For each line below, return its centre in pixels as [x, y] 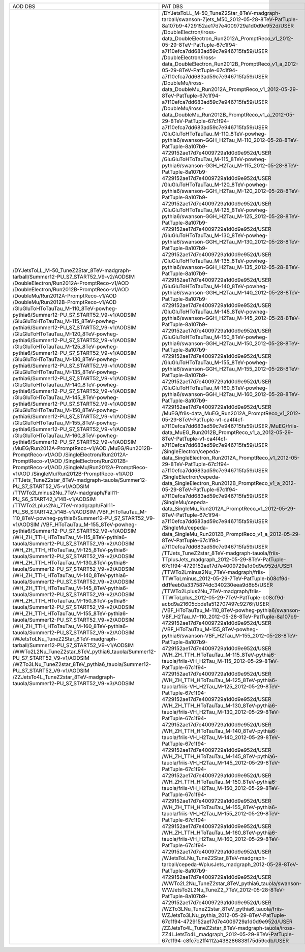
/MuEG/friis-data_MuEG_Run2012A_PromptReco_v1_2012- [231, 413]
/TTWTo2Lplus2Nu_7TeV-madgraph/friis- [211, 591]
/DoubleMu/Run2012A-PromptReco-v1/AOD [65, 296]
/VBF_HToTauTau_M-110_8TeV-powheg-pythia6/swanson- [231, 610]
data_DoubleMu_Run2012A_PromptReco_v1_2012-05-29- [230, 89]
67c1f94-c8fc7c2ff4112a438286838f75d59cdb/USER [225, 941]
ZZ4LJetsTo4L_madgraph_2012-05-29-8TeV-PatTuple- [228, 934]
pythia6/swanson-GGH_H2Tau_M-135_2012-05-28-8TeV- [231, 267]
